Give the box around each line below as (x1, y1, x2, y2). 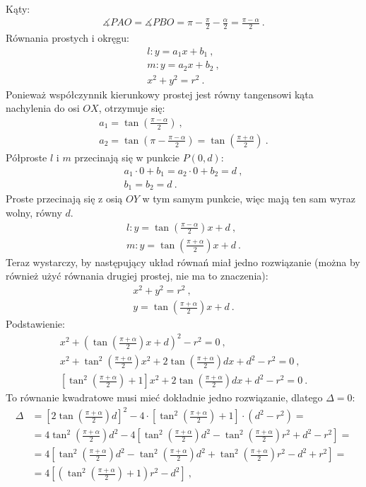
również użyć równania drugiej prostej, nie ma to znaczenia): (6, 268, 268, 283)
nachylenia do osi (6, 101, 80, 115)
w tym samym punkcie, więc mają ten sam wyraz (142, 191, 356, 206)
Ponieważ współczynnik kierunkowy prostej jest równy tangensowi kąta (6, 86, 314, 101)
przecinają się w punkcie (74, 149, 179, 164)
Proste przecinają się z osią (6, 191, 123, 206)
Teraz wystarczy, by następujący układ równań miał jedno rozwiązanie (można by (6, 254, 360, 269)
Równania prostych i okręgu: (6, 30, 129, 45)
